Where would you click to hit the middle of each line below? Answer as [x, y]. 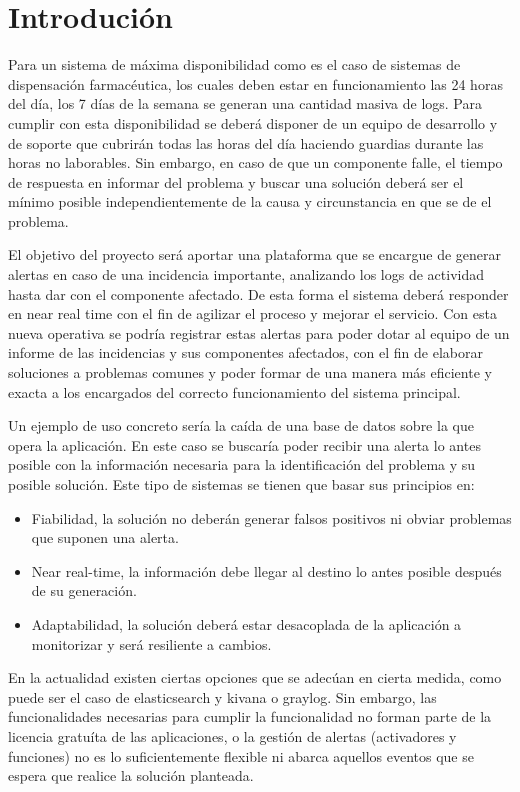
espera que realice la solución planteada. [131, 775]
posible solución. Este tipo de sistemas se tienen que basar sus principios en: [241, 484]
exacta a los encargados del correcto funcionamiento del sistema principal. [234, 391]
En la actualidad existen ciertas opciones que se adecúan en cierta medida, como [255, 677]
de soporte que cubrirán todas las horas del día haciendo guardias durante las [246, 142]
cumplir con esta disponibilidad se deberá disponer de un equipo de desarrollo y [253, 122]
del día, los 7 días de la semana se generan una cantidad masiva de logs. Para [245, 103]
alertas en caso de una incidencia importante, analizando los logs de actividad [246, 274]
